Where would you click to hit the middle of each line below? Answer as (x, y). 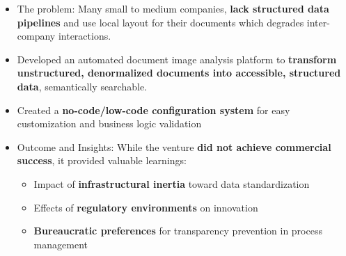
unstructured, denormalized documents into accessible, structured (179, 73)
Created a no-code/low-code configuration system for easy (154, 110)
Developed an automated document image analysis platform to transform (177, 59)
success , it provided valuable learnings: (102, 160)
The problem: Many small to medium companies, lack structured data (173, 8)
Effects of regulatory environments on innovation (146, 207)
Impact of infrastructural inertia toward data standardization (172, 183)
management (61, 244)
